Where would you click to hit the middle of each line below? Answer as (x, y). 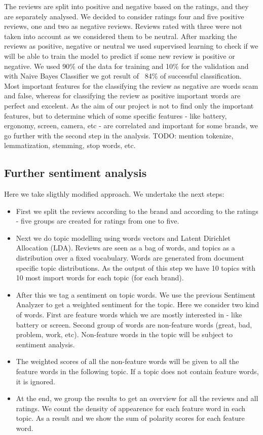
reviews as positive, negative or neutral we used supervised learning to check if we (131, 46)
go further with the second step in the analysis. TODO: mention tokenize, (119, 135)
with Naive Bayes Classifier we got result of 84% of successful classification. (123, 76)
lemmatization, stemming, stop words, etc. (70, 145)
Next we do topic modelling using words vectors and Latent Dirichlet (123, 238)
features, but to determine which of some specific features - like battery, (116, 115)
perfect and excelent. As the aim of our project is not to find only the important (129, 105)
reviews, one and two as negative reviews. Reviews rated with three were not (123, 26)
